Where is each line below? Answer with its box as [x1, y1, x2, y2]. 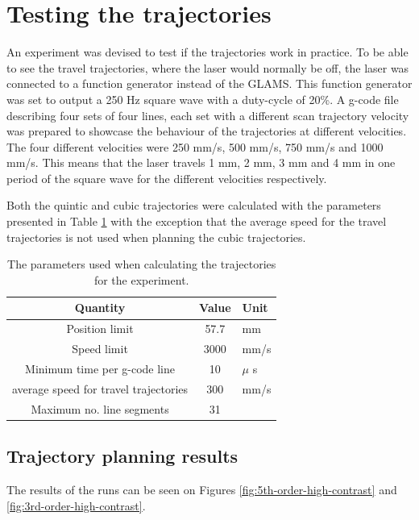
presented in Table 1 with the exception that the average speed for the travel [6, 213, 387, 230]
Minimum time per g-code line [25, 360, 176, 376]
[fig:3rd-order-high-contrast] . [6, 497, 146, 514]
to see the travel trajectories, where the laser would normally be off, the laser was [6, 59, 409, 76]
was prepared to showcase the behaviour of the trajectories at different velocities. [6, 123, 407, 139]
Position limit [66, 320, 134, 337]
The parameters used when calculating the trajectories [7, 256, 276, 272]
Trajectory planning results [6, 443, 239, 468]
